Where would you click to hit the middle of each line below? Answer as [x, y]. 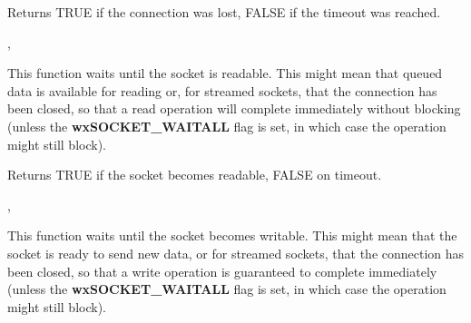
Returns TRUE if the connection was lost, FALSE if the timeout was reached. [224, 12]
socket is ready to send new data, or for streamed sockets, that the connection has [236, 253]
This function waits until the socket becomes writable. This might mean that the [232, 235]
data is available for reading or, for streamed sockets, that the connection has [222, 90]
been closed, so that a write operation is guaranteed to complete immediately [222, 271]
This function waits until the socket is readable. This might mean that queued [225, 73]
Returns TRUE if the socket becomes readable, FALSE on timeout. [195, 175]
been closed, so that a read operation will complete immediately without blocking [234, 108]
